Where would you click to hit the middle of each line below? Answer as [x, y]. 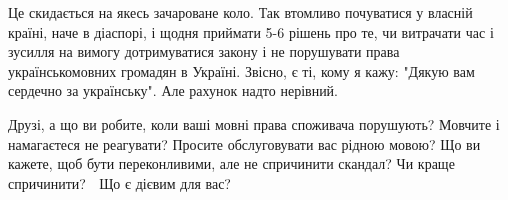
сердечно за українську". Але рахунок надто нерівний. [173, 90]
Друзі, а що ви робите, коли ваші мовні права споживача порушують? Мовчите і [254, 123]
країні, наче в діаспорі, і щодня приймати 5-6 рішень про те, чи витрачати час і [251, 31]
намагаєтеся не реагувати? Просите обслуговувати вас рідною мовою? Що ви [244, 143]
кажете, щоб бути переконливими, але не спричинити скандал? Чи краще [231, 163]
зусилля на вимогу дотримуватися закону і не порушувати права [204, 51]
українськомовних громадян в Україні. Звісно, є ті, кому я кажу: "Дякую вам [241, 70]
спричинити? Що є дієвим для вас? [119, 182]
